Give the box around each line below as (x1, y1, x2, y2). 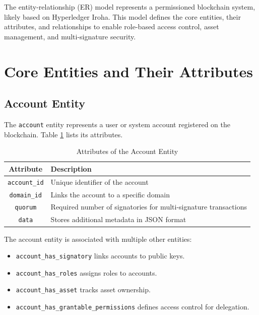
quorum (15, 204, 37, 212)
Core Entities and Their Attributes (4, 61, 253, 81)
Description (50, 163, 92, 174)
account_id (8, 179, 44, 186)
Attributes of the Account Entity (76, 146, 178, 156)
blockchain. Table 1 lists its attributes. (4, 129, 123, 139)
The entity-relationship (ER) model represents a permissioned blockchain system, (4, 2, 255, 12)
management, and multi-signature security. (4, 31, 136, 41)
